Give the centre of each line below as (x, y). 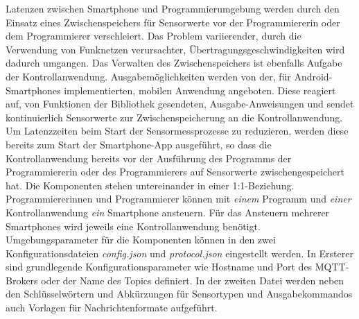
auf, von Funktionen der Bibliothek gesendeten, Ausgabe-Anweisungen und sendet (180, 104)
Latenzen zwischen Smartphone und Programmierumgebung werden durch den (173, 8)
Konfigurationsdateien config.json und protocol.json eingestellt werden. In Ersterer (179, 253)
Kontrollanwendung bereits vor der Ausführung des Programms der (149, 158)
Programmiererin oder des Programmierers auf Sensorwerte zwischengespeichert (175, 172)
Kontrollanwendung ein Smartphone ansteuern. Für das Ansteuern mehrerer (168, 212)
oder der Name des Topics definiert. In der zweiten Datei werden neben (193, 280)
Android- (313, 76)
